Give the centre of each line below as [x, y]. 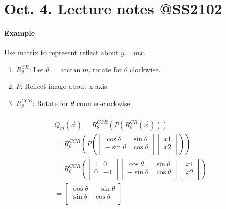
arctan [70, 70]
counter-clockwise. [104, 103]
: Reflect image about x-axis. [65, 86]
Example [20, 33]
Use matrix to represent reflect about [61, 52]
